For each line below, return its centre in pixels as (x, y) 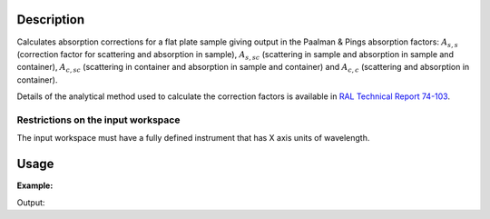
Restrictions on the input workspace (98, 120)
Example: (35, 185)
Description (51, 20)
